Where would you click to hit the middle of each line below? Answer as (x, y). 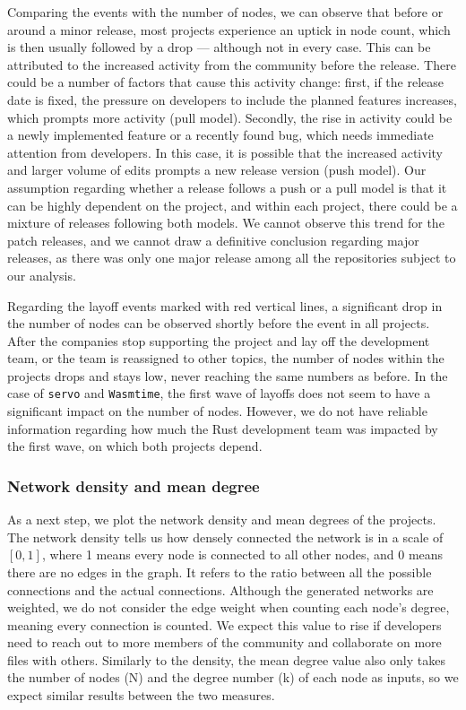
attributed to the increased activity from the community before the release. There (232, 64)
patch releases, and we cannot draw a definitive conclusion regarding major (213, 240)
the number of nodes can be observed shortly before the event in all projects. (219, 323)
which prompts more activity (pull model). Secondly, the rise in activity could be (230, 117)
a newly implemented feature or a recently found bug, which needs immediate (220, 135)
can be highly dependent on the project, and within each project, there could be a (233, 205)
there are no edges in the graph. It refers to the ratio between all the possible (220, 571)
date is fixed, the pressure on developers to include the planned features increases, (232, 99)
